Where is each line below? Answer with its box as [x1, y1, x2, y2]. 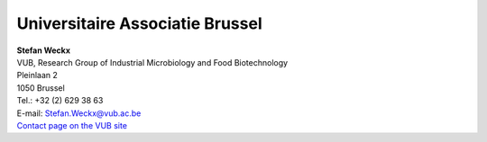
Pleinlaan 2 [16, 70, 59, 81]
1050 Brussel [16, 82, 65, 93]
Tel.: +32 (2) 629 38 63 [16, 95, 104, 106]
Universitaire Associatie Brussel [16, 13, 262, 33]
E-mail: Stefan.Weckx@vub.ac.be [16, 108, 142, 119]
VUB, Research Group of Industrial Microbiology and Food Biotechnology [16, 57, 289, 67]
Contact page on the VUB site [16, 120, 128, 130]
